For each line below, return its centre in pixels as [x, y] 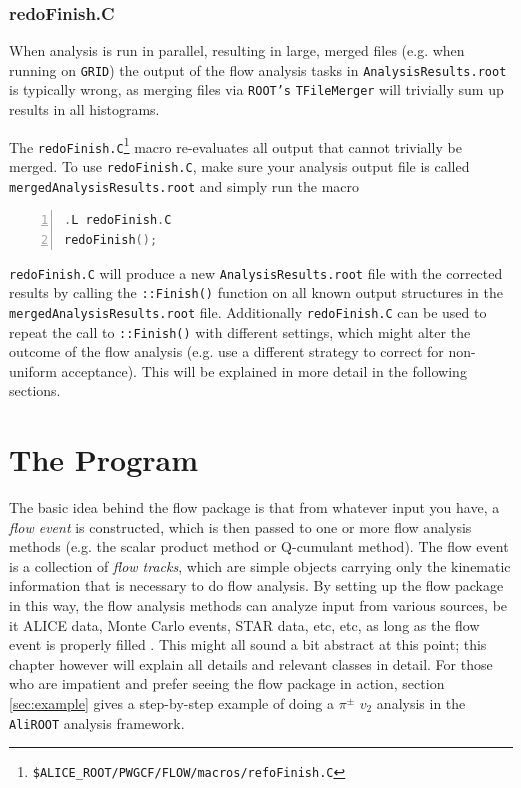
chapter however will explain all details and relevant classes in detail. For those [251, 663]
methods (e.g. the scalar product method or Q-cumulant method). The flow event [259, 546]
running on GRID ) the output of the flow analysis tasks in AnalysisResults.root [258, 69]
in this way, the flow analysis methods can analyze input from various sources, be [258, 605]
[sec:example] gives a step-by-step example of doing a [171, 703]
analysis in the [421, 703]
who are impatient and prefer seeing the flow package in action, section [227, 683]
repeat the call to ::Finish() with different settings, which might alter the [240, 331]
